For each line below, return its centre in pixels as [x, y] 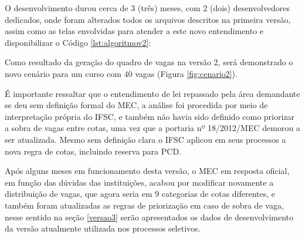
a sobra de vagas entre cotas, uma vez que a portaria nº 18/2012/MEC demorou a [152, 128]
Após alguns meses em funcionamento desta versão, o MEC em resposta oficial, [147, 171]
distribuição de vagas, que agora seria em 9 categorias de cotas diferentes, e [140, 194]
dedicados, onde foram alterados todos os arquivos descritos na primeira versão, [148, 19]
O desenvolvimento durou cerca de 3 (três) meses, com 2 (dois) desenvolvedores [147, 8]
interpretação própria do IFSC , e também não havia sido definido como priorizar [150, 116]
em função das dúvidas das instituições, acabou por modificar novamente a [139, 182]
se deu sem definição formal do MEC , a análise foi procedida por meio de [136, 105]
